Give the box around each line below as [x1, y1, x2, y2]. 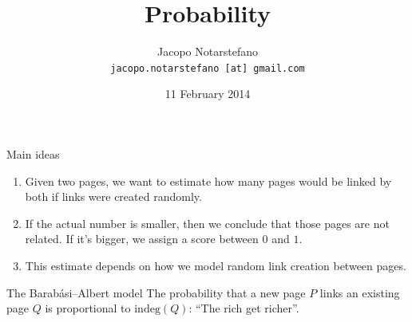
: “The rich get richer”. [188, 300, 299, 316]
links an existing [319, 284, 400, 300]
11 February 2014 [164, 85, 251, 102]
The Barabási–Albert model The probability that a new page [6, 284, 306, 300]
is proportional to [45, 300, 131, 316]
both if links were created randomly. [25, 188, 202, 205]
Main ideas [6, 145, 60, 162]
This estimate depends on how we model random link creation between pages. [25, 257, 406, 273]
